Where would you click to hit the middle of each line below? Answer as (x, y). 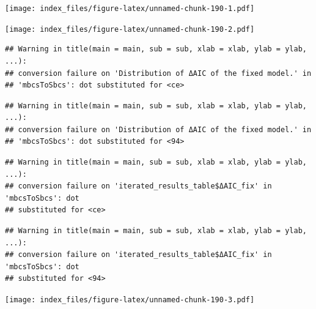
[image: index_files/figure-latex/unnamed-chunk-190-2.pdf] (130, 29)
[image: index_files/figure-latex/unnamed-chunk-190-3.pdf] (130, 300)
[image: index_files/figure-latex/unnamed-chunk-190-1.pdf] (130, 9)
